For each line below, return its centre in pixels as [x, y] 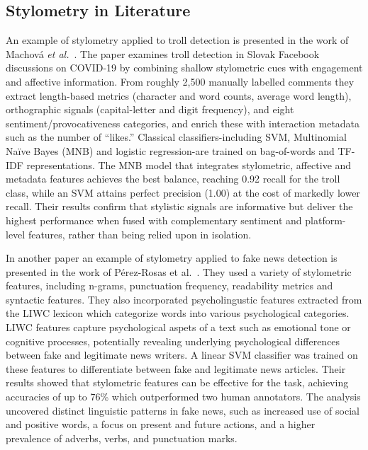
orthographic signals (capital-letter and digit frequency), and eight [150, 109]
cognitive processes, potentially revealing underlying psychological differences [173, 341]
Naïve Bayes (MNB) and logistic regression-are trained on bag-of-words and [170, 150]
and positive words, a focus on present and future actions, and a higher [161, 424]
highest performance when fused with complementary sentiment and [154, 220]
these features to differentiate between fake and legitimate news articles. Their [176, 368]
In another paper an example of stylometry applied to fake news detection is [172, 258]
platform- [325, 220]
